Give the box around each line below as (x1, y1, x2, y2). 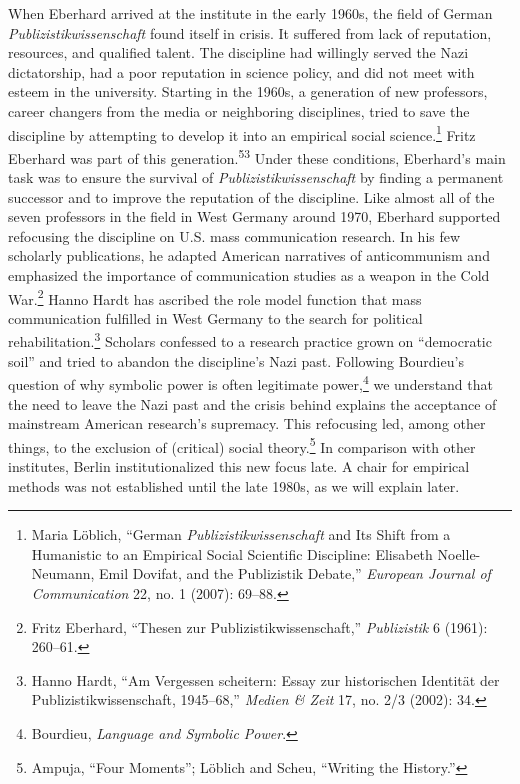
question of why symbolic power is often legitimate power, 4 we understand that (8, 371, 493, 394)
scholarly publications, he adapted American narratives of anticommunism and (8, 245, 490, 266)
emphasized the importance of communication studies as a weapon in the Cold (8, 265, 490, 286)
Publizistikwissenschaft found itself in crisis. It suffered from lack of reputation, (8, 22, 492, 43)
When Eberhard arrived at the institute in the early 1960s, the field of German (8, 3, 493, 23)
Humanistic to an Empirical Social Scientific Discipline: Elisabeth (31, 543, 433, 564)
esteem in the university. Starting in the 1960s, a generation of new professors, (8, 81, 488, 102)
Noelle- (437, 543, 481, 564)
